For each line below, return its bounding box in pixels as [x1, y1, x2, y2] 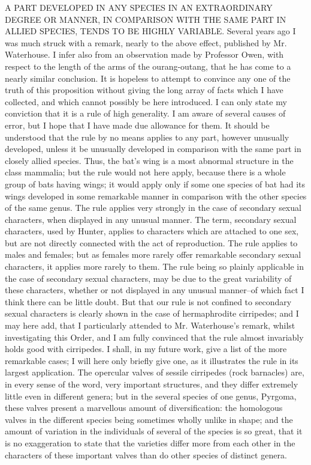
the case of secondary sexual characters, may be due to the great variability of [5, 272, 292, 284]
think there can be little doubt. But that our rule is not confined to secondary [5, 295, 292, 308]
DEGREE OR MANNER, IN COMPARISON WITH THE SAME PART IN [5, 13, 286, 25]
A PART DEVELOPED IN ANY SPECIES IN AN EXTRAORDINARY [5, 1, 273, 13]
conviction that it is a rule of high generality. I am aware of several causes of [5, 107, 286, 120]
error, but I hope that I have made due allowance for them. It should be [5, 118, 270, 131]
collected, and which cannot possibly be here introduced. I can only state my [5, 95, 287, 108]
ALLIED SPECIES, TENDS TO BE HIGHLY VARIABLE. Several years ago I [5, 25, 296, 37]
